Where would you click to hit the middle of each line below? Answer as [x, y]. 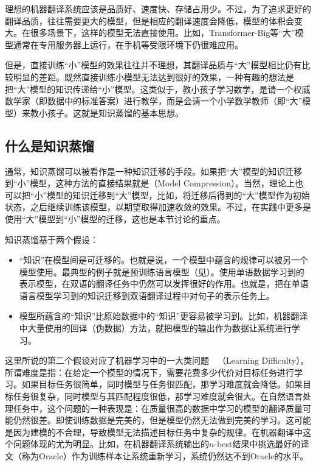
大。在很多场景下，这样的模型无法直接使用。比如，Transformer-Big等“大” [150, 33]
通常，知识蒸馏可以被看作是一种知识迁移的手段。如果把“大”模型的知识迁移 [154, 171]
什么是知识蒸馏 [50, 145]
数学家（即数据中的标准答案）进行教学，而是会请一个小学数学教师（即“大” [154, 101]
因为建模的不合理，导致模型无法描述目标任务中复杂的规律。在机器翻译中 [158, 432]
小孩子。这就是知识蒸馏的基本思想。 [111, 112]
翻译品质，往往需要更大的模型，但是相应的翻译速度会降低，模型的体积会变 [154, 20]
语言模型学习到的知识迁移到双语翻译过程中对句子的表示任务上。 [147, 295]
